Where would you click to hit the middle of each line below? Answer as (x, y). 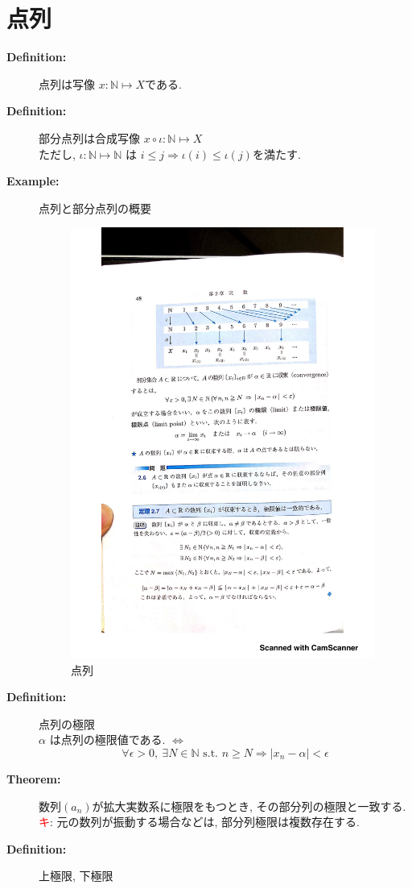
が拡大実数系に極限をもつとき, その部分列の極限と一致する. (249, 806)
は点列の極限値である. (107, 739)
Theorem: (34, 779)
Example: (33, 181)
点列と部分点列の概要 (95, 208)
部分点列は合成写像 (89, 137)
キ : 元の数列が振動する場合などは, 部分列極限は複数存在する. (199, 822)
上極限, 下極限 (76, 876)
